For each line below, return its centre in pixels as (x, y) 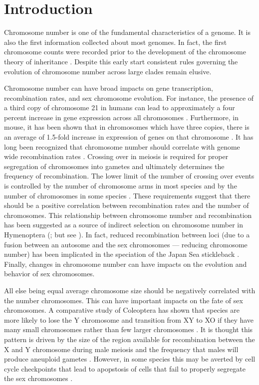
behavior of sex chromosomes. (49, 274)
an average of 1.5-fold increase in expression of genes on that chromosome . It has (129, 137)
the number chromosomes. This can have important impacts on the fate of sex (124, 300)
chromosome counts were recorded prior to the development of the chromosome (125, 52)
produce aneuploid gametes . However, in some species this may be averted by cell (130, 359)
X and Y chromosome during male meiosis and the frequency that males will (121, 349)
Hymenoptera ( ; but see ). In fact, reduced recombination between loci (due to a (127, 234)
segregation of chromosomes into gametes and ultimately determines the (114, 166)
